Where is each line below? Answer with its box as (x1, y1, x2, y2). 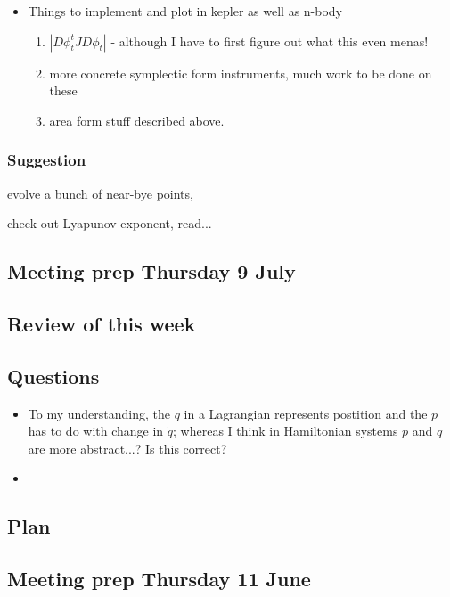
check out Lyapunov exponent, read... (7, 214, 212, 233)
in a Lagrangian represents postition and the (184, 404, 428, 422)
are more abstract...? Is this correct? (28, 438, 227, 457)
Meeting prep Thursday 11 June (7, 565, 311, 593)
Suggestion (7, 149, 86, 171)
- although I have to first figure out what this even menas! (110, 31, 429, 50)
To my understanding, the (28, 404, 170, 422)
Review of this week (7, 309, 196, 337)
